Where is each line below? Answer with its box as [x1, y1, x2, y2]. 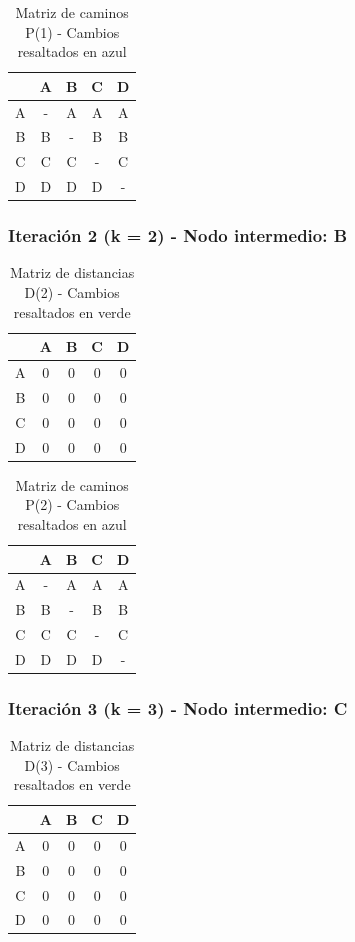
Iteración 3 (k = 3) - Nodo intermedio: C [8, 695, 348, 720]
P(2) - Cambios [25, 494, 120, 515]
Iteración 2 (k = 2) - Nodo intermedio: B [8, 223, 348, 248]
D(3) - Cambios [24, 754, 120, 775]
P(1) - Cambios [25, 21, 120, 42]
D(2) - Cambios [24, 282, 120, 303]
